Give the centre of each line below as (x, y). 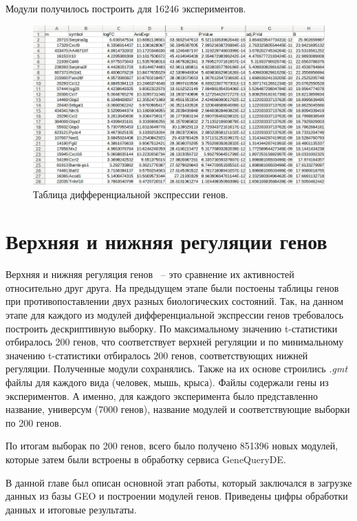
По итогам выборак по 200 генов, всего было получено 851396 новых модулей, (172, 446)
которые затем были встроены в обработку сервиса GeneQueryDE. (146, 459)
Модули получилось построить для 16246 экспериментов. (126, 8)
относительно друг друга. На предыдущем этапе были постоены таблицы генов (172, 287)
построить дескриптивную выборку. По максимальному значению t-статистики (172, 328)
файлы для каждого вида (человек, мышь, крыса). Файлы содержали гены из (167, 382)
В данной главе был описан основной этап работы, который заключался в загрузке (179, 482)
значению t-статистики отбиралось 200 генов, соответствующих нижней (157, 355)
